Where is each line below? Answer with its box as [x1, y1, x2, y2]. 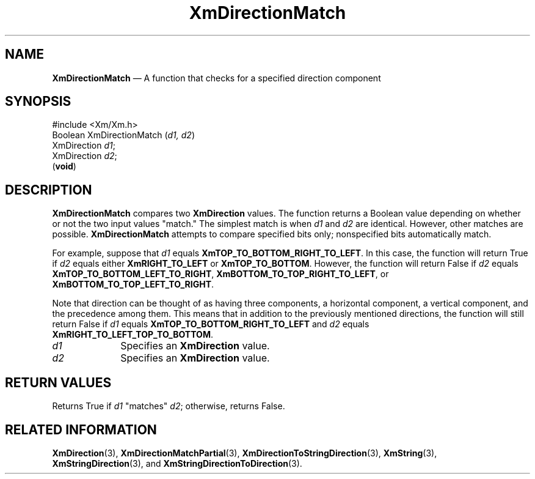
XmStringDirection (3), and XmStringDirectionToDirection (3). [52, 458, 302, 469]
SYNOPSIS [5, 94, 71, 110]
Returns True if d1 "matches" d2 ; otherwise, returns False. [52, 401, 285, 412]
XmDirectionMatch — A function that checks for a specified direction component [52, 72, 381, 83]
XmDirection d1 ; [52, 140, 115, 151]
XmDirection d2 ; [52, 150, 117, 162]
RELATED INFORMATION [5, 421, 157, 437]
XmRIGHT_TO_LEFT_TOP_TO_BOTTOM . [52, 329, 213, 340]
